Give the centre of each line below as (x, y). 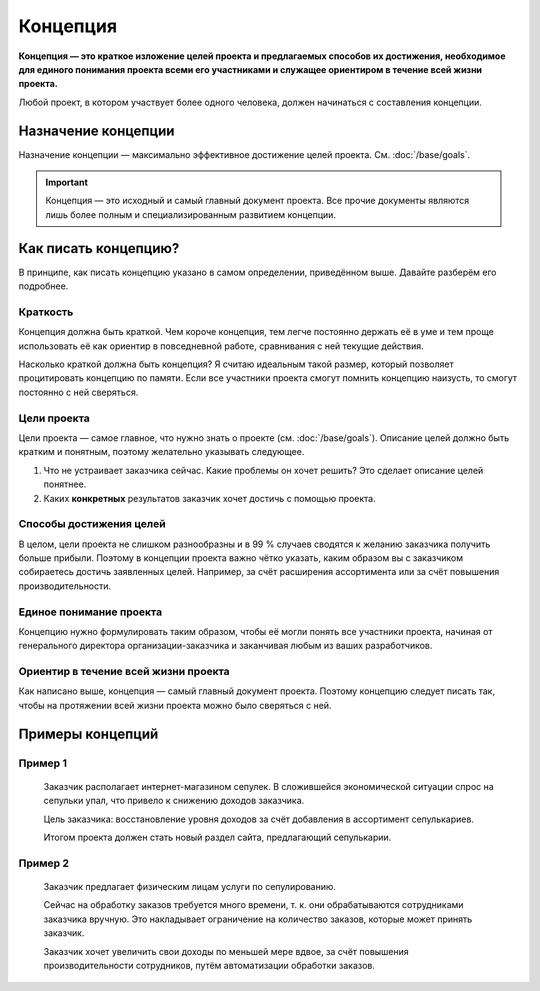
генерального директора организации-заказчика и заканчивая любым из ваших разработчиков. (225, 646)
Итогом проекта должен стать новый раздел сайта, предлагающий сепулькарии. (217, 837)
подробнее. (43, 286)
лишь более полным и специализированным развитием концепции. (191, 214)
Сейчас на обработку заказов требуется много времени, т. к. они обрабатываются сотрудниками (253, 905)
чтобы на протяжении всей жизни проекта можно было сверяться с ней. (175, 705)
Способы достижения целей (92, 524)
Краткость (46, 312)
